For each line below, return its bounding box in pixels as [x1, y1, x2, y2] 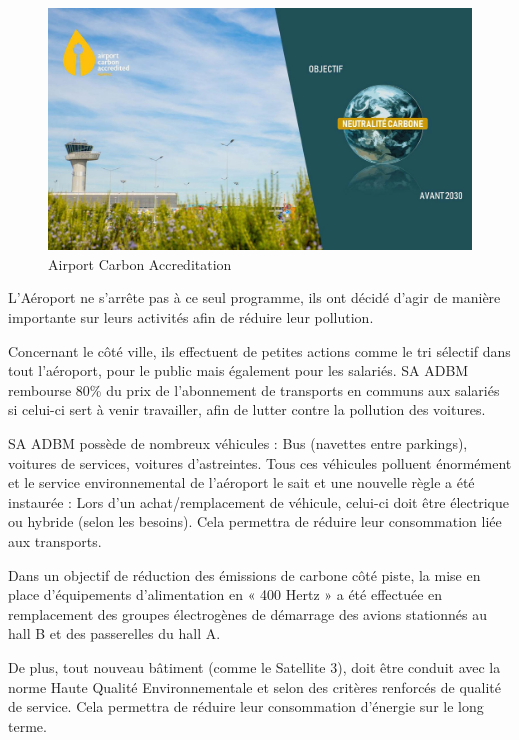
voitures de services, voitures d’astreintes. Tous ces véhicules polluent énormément [8, 452, 512, 473]
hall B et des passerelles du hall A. [8, 623, 221, 644]
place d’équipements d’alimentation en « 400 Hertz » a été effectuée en [8, 584, 443, 605]
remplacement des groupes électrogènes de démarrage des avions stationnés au [8, 603, 487, 624]
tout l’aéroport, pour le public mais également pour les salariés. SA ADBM [8, 360, 469, 381]
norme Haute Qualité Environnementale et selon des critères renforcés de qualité [8, 676, 502, 697]
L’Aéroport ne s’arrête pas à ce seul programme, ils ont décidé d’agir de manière [8, 287, 501, 308]
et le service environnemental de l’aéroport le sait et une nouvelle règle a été [8, 472, 475, 493]
